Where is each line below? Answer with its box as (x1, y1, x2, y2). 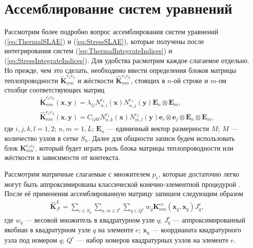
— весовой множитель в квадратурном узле (25, 214, 155, 225)
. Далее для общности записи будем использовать (88, 133, 235, 143)
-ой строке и (171, 75, 208, 85)
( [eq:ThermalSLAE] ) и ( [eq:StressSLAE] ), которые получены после (4, 36, 204, 46)
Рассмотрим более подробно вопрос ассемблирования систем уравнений (4, 26, 218, 37)
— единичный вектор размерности (107, 123, 209, 134)
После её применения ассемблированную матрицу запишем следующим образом (4, 188, 243, 199)
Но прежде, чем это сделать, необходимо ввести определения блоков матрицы (4, 65, 236, 75)
